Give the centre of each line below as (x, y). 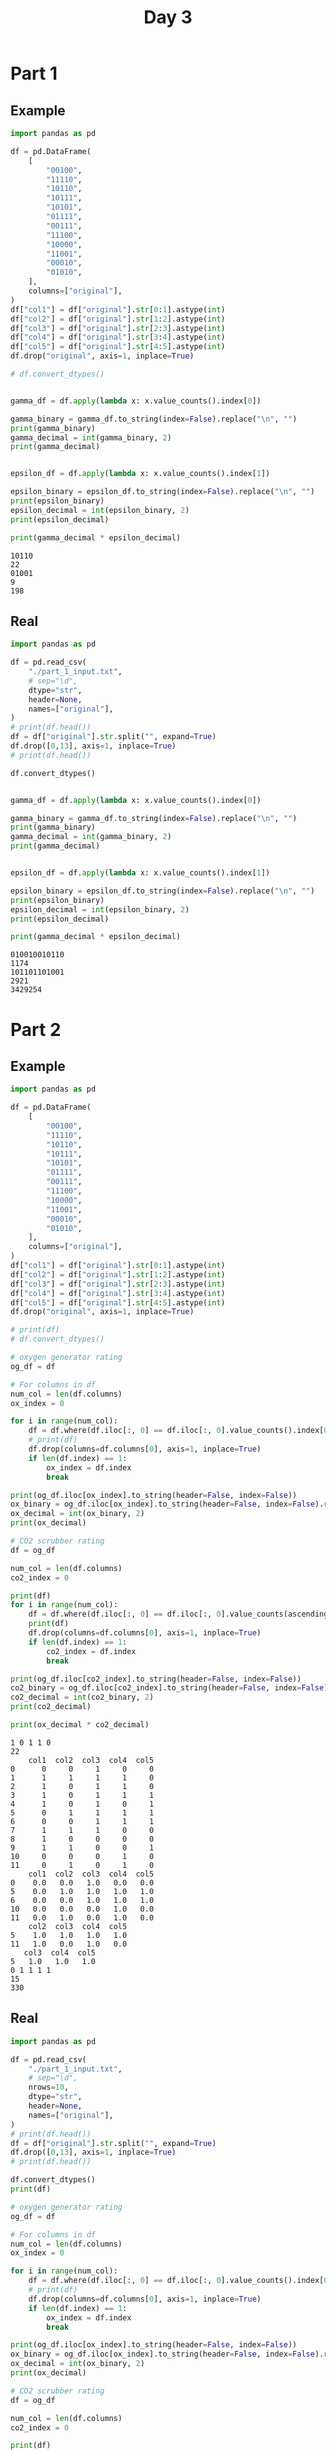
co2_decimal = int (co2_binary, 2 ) (82, 1697)
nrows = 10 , (49, 2087)
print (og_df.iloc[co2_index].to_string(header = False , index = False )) (156, 1679)
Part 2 (36, 1029)
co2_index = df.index (91, 1651)
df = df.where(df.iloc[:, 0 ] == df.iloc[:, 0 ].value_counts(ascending (178, 1614)
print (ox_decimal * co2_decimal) (80, 1725)
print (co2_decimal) (51, 1707)
